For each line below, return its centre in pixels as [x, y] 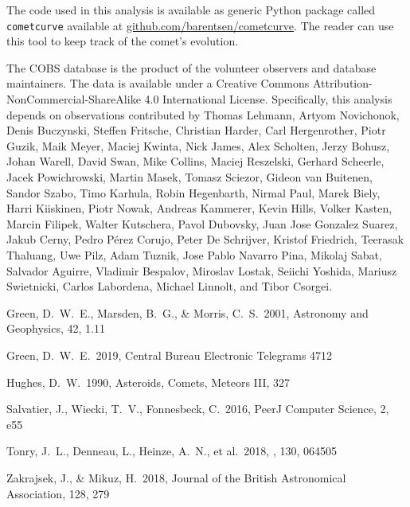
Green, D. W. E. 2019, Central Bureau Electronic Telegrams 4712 [170, 355]
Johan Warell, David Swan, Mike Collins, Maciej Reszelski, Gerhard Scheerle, [195, 161]
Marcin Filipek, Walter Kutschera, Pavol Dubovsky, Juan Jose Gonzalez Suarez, [202, 223]
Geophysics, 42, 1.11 [56, 328]
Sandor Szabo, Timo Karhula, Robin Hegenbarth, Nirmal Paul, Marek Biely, [193, 192]
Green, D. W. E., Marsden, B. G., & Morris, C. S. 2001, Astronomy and [187, 312]
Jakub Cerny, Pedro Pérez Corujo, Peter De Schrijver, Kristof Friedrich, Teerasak [205, 239]
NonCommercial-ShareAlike [74, 99]
